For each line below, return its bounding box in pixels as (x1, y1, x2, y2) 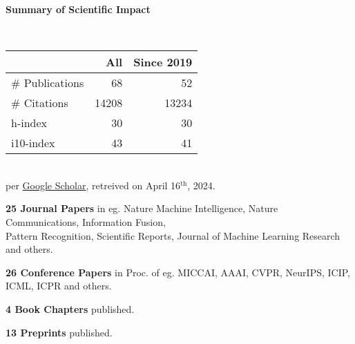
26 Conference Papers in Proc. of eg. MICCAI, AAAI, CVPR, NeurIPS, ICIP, (6, 265, 351, 279)
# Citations (11, 95, 68, 111)
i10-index (11, 135, 55, 151)
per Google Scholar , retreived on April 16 (6, 178, 181, 192)
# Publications (11, 75, 84, 91)
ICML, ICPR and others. (6, 278, 112, 293)
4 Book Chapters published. (6, 301, 135, 316)
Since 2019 (133, 54, 193, 70)
